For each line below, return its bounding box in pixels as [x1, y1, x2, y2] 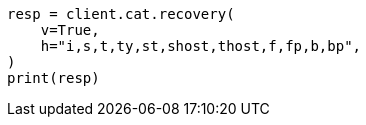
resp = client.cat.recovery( [7, 6, 235, 22]
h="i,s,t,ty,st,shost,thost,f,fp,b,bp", [40, 38, 362, 54]
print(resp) [7, 70, 100, 86]
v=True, [40, 22, 100, 38]
